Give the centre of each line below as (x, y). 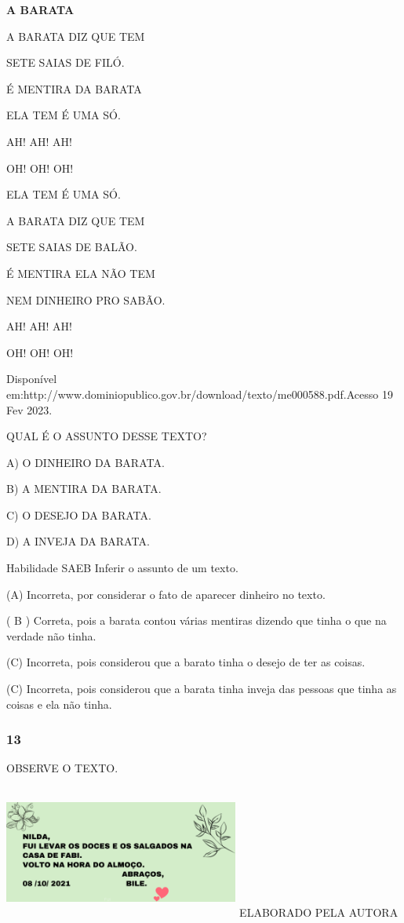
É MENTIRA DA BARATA (74, 88)
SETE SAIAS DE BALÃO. (72, 247)
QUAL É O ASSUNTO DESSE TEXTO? (107, 436)
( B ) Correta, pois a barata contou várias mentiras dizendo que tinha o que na (197, 620)
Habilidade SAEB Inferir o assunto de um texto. (122, 568)
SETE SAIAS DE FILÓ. (66, 62)
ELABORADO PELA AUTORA (319, 912)
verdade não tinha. (51, 635)
